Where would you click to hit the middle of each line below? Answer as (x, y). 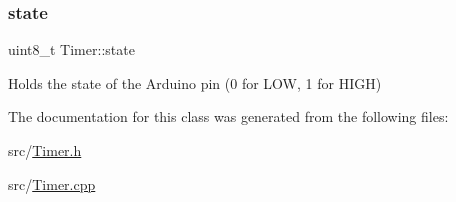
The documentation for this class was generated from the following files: (228, 116)
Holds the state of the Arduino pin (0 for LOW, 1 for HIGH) (195, 82)
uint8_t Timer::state (71, 49)
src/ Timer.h (45, 150)
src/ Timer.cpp (52, 183)
